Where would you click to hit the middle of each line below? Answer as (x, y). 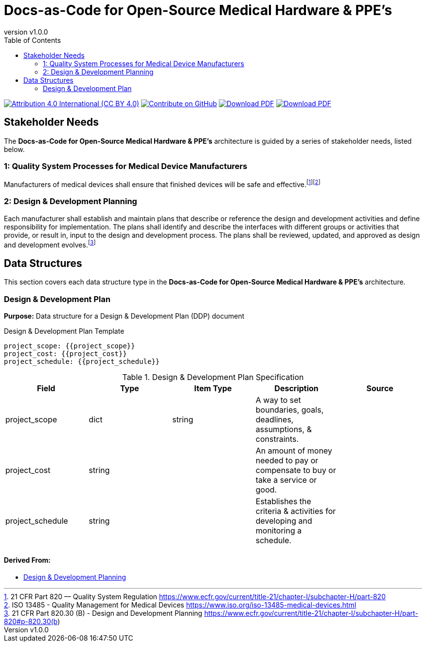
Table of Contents (33, 40)
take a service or (286, 480)
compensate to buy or (296, 470)
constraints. (277, 439)
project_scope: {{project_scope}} (70, 346)
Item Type (213, 388)
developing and (284, 521)
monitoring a (279, 531)
